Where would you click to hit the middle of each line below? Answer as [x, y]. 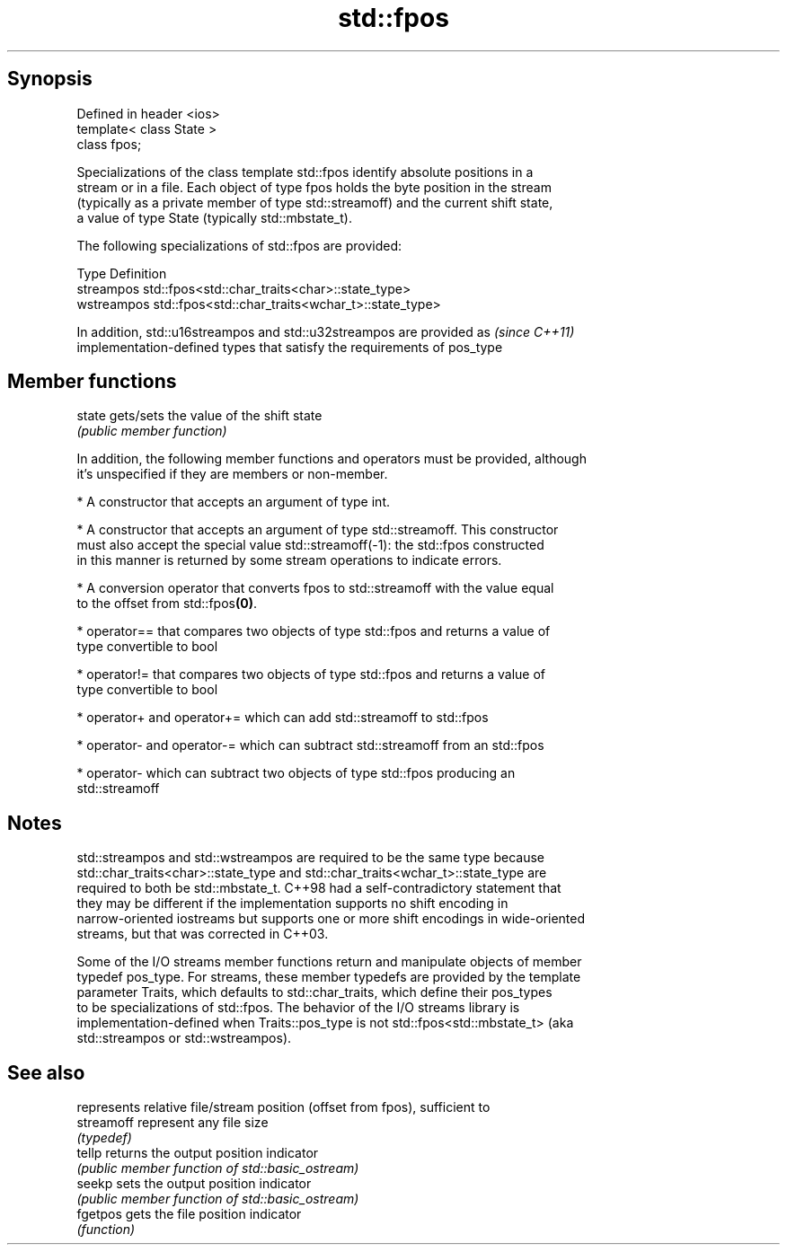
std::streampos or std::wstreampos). [184, 1038]
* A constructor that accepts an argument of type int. [233, 502]
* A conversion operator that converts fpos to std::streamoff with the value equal [315, 588]
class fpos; [109, 144]
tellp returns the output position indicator [198, 1153]
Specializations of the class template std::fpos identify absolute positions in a [305, 172]
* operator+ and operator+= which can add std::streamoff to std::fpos [283, 718]
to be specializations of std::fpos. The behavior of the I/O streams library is [298, 1008]
